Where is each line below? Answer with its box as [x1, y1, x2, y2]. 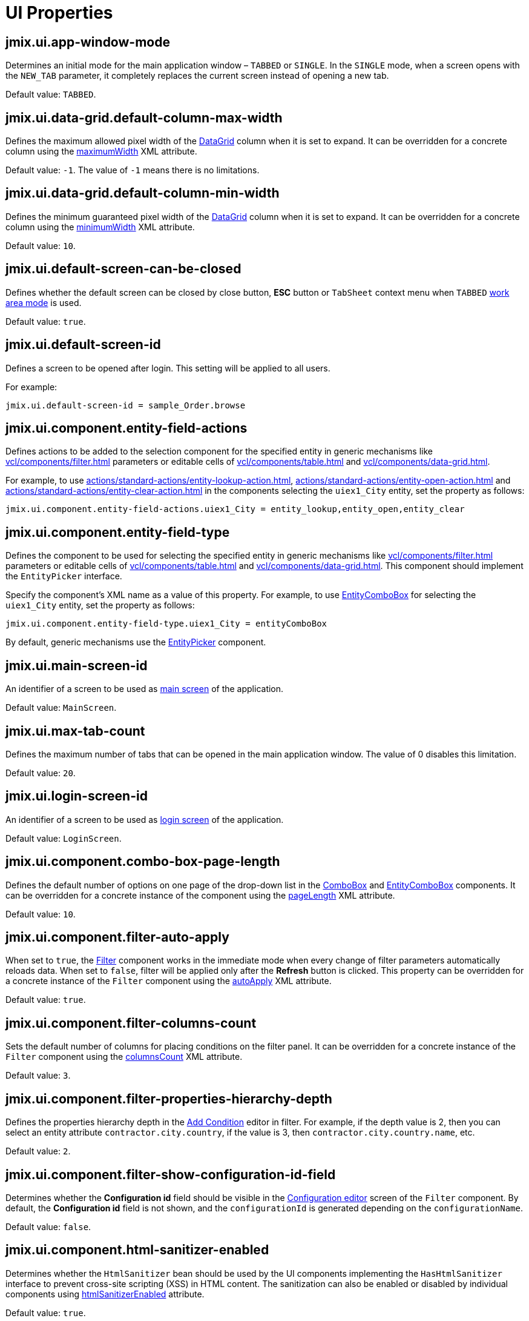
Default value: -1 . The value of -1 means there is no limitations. [5, 165, 260, 176]
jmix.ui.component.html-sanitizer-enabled [5, 1242, 269, 1258]
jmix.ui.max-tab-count [5, 723, 145, 739]
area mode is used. [5, 297, 82, 308]
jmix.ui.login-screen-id [5, 788, 148, 804]
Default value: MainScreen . [5, 702, 117, 713]
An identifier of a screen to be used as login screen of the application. [5, 814, 284, 825]
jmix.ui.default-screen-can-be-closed [5, 261, 241, 277]
